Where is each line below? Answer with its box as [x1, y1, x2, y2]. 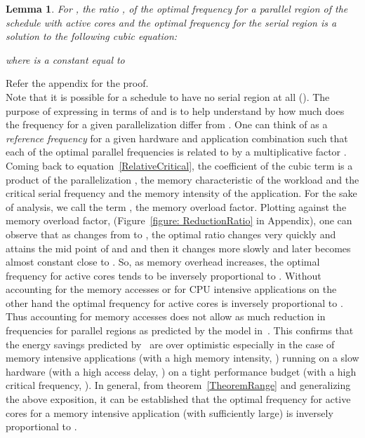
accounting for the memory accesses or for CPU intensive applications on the [6, 282, 337, 296]
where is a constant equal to [6, 52, 125, 67]
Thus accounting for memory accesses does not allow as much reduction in [6, 309, 326, 324]
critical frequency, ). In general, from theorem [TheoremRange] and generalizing [6, 378, 351, 392]
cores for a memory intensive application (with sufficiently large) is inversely [6, 405, 333, 420]
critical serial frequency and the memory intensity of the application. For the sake [6, 186, 357, 200]
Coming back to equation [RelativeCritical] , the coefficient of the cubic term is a [6, 158, 353, 172]
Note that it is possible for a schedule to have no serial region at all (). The [6, 89, 330, 104]
